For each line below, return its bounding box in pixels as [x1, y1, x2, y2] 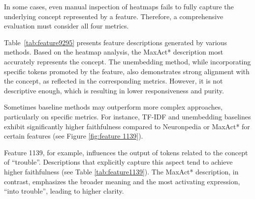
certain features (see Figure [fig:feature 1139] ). [4, 131, 143, 141]
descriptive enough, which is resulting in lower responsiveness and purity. [4, 85, 224, 95]
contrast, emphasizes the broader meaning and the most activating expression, [4, 176, 240, 186]
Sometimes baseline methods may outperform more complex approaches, [4, 102, 223, 112]
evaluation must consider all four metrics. [4, 21, 129, 31]
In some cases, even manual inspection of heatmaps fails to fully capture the [4, 1, 234, 11]
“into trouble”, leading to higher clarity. [4, 186, 124, 196]
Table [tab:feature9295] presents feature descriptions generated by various [4, 37, 227, 47]
